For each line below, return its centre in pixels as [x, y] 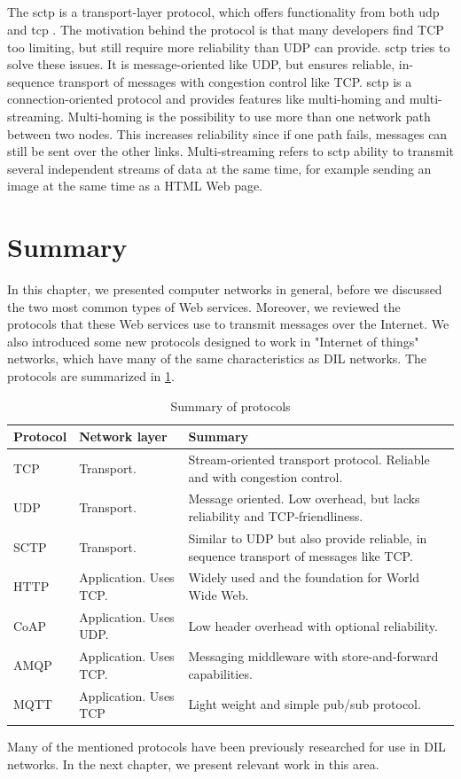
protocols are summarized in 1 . [91, 376]
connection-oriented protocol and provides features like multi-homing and [207, 99]
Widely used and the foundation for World [304, 577]
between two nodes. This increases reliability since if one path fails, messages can [227, 133]
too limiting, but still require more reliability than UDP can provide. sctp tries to [229, 47]
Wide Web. [219, 594]
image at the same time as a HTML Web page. [135, 186]
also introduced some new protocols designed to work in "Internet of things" [213, 341]
